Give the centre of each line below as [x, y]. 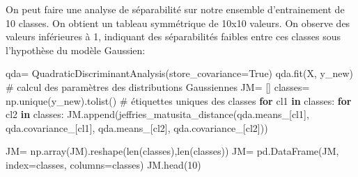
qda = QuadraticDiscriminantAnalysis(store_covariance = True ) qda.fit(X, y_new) [179, 73]
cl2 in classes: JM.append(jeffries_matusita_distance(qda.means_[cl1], [157, 114]
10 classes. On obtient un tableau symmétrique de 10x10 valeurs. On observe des [178, 23]
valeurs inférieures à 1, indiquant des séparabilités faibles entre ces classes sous [173, 36]
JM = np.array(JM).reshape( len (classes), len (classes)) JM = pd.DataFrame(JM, [172, 151]
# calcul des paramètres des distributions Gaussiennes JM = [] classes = [158, 86]
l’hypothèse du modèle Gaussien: [76, 50]
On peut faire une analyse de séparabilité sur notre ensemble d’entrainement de [175, 9]
